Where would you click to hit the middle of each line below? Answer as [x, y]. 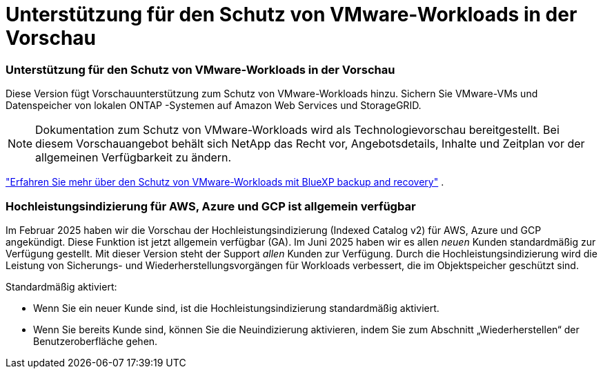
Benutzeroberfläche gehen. [96, 341]
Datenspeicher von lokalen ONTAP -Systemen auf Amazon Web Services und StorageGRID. [214, 106]
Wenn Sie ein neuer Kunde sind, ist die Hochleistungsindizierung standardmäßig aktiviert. [236, 308]
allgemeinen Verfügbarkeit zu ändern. [134, 158]
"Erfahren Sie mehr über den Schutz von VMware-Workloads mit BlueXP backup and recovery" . [225, 182]
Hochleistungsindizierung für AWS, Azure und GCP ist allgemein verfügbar [211, 206]
